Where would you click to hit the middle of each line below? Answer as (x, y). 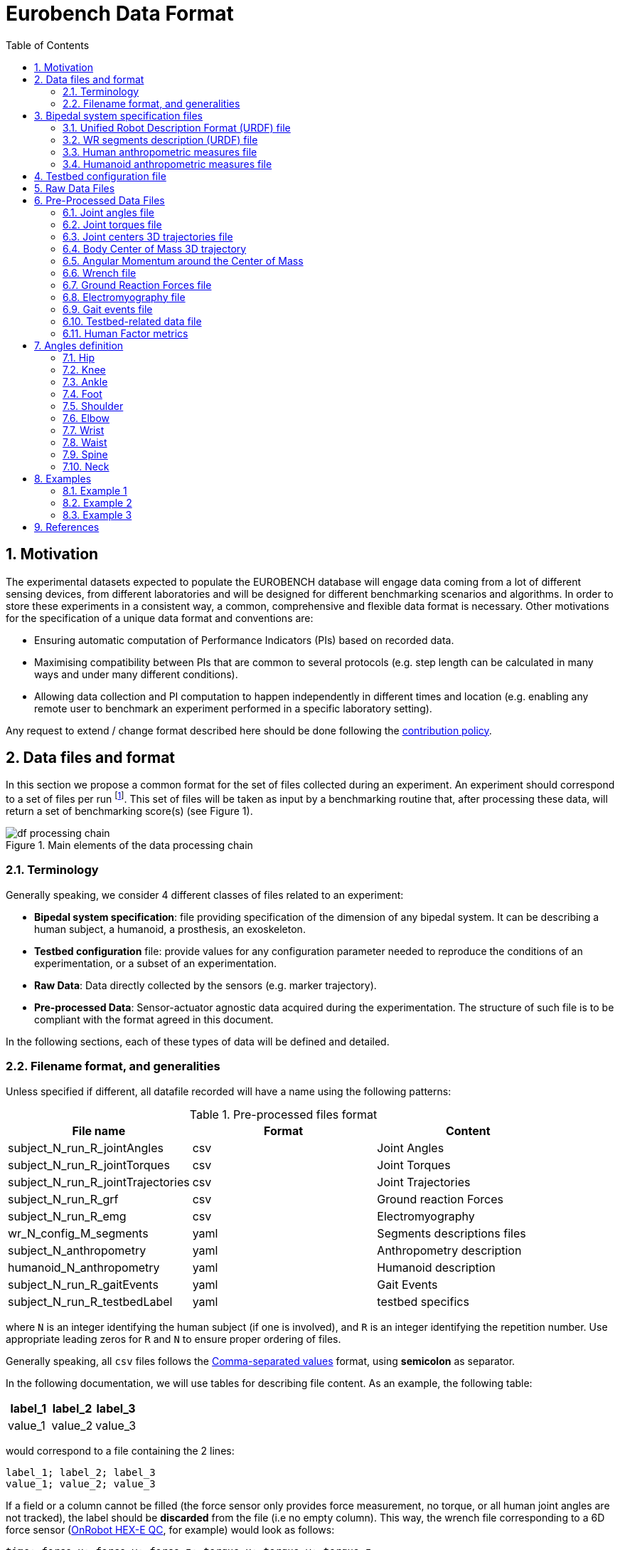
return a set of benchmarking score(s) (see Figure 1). (129, 811)
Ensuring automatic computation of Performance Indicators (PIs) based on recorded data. (244, 640)
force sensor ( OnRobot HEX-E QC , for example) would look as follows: (170, 1529)
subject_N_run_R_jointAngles (86, 1148)
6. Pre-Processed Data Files (100, 200)
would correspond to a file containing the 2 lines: (120, 1450)
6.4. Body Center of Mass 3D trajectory (155, 248)
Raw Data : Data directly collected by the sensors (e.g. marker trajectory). (205, 985)
